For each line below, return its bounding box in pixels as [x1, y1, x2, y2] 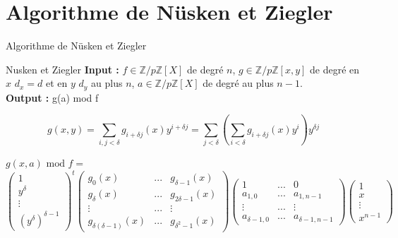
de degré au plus [203, 76, 274, 90]
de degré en [310, 61, 360, 76]
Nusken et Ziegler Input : [6, 61, 119, 76]
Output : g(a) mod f [6, 90, 99, 105]
